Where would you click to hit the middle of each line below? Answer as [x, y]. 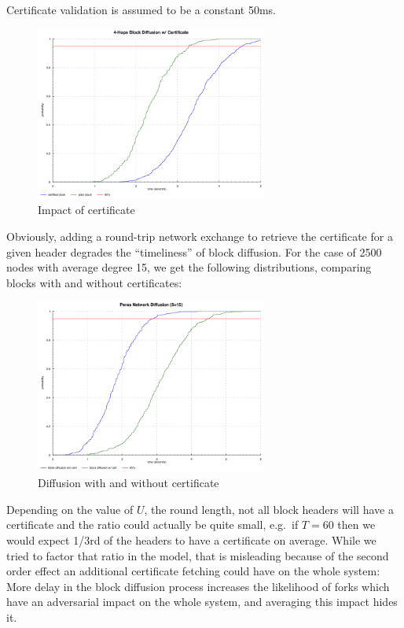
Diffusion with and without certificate [129, 483]
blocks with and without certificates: [94, 282]
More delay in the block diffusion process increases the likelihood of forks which [198, 586]
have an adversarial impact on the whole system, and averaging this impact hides [202, 602]
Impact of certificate [86, 210]
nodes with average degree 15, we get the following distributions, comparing [189, 267]
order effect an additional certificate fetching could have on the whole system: [193, 571]
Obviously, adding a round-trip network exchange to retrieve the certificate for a [200, 236]
